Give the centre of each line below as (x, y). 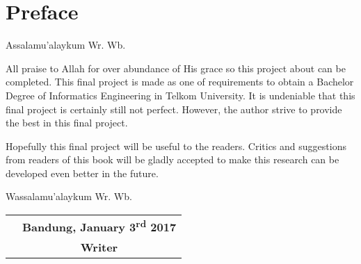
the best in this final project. (67, 123)
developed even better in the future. (82, 173)
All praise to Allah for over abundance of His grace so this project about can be (176, 68)
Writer (99, 247)
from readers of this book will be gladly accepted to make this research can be (173, 159)
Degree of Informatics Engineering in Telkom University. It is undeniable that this (180, 95)
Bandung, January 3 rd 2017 (99, 226)
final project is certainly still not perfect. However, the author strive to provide (174, 109)
